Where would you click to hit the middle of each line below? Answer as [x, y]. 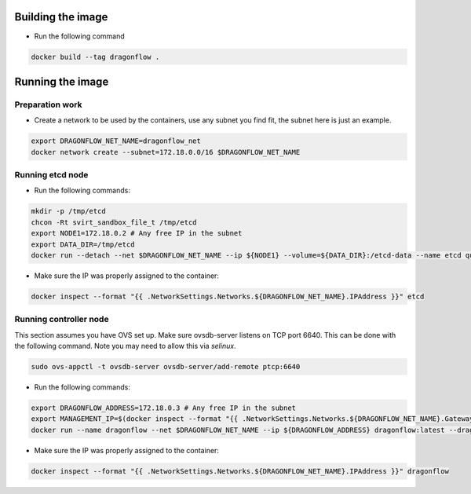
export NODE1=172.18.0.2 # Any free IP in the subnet [137, 233]
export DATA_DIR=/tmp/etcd [83, 244]
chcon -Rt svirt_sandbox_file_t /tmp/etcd [114, 222]
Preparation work [48, 104]
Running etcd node [51, 174]
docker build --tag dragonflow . [95, 57]
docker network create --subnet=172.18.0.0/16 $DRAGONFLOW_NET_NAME [166, 152]
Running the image [62, 81]
